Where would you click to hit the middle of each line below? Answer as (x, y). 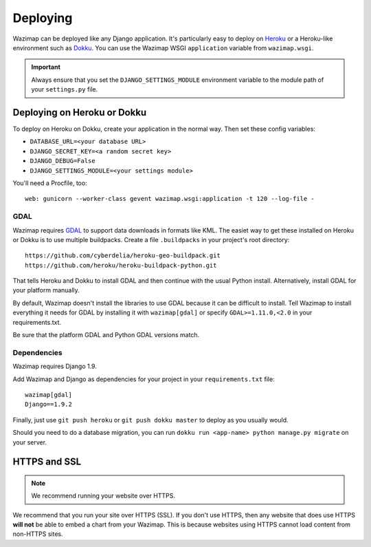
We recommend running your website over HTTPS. (103, 496)
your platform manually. (46, 290)
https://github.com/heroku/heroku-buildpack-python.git (121, 265)
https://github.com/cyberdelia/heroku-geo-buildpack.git (123, 256)
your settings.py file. (65, 89)
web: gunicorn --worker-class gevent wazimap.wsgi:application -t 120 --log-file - (170, 199)
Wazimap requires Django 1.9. (55, 366)
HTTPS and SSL (47, 462)
